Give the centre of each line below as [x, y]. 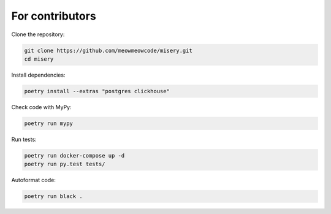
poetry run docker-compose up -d [74, 155]
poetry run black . [53, 197]
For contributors [54, 16]
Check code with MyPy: [41, 107]
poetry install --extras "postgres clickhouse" [97, 91]
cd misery [39, 59]
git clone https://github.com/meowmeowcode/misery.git [108, 50]
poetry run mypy [49, 123]
